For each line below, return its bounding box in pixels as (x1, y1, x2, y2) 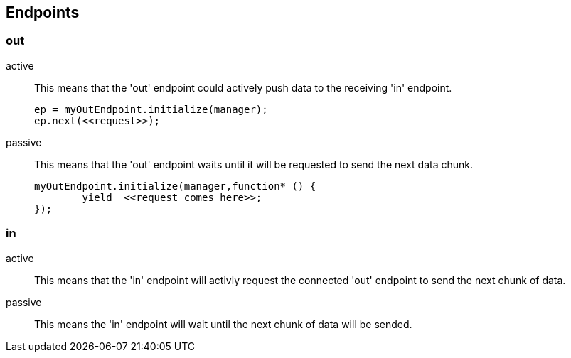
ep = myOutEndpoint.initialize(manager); (34, 103, 268, 115)
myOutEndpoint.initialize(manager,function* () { (34, 180, 316, 192)
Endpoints (6, 4, 80, 21)
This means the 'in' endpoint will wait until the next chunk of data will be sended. (34, 318, 412, 330)
